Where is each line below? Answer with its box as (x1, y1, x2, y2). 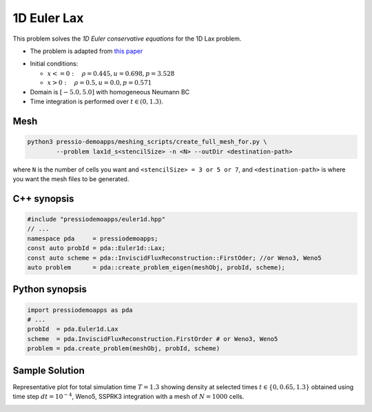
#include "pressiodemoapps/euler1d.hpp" (27, 216, 165, 223)
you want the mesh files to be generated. (12, 175, 130, 183)
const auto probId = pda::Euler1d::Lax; (27, 245, 165, 252)
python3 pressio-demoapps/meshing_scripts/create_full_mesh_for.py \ (27, 138, 267, 146)
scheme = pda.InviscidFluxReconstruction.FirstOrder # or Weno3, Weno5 (27, 335, 278, 342)
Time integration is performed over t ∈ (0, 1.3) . (30, 97, 163, 106)
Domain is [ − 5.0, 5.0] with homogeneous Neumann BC (30, 87, 190, 96)
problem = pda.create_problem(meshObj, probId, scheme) (27, 344, 220, 353)
